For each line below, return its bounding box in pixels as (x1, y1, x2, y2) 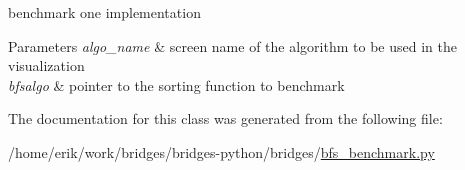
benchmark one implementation (8, 2, 201, 22)
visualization (8, 55, 85, 76)
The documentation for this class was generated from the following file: (8, 108, 443, 129)
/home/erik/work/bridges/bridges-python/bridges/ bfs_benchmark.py (8, 141, 435, 162)
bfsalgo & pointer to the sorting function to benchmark (8, 74, 345, 95)
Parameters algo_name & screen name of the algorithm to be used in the (8, 35, 457, 56)
